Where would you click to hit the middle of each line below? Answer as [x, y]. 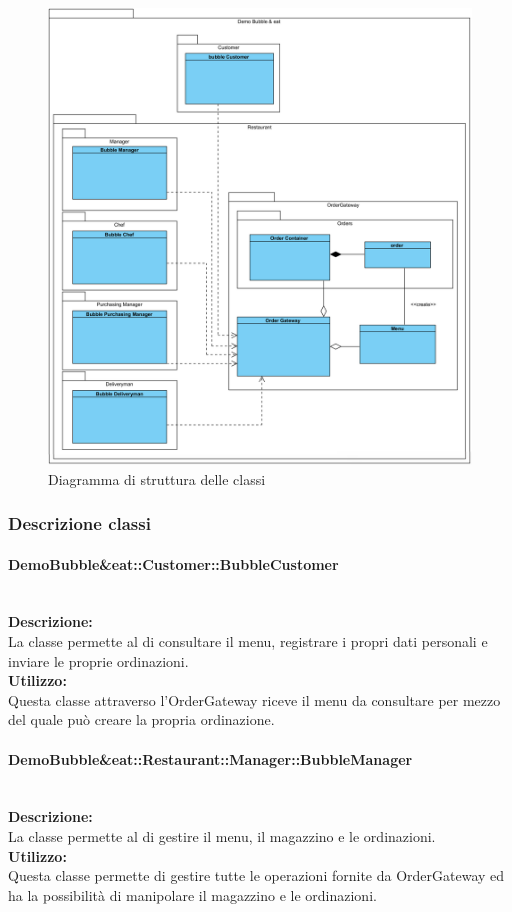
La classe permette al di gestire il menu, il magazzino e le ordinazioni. [222, 835]
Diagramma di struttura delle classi [157, 478]
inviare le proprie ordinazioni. [98, 660]
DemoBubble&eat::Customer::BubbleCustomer [173, 563]
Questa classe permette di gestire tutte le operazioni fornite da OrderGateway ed [256, 875]
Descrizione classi [79, 523]
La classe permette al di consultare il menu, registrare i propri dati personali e [248, 641]
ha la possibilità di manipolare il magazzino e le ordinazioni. [192, 894]
